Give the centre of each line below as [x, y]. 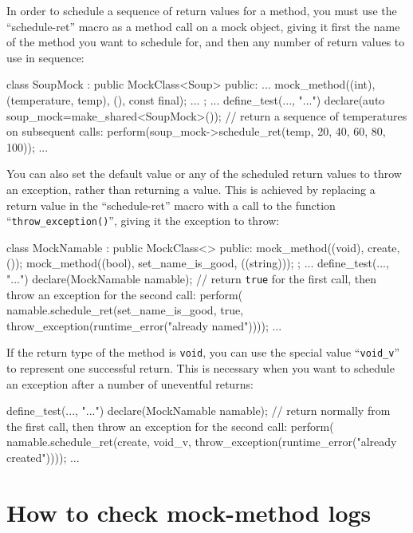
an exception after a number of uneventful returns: [130, 383]
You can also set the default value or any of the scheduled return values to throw [204, 174]
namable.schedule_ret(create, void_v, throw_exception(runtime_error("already [202, 442]
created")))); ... [43, 458]
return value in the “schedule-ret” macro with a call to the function [171, 205]
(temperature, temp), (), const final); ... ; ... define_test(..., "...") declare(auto [196, 99]
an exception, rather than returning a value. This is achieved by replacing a [191, 189]
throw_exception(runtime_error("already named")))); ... [144, 325]
